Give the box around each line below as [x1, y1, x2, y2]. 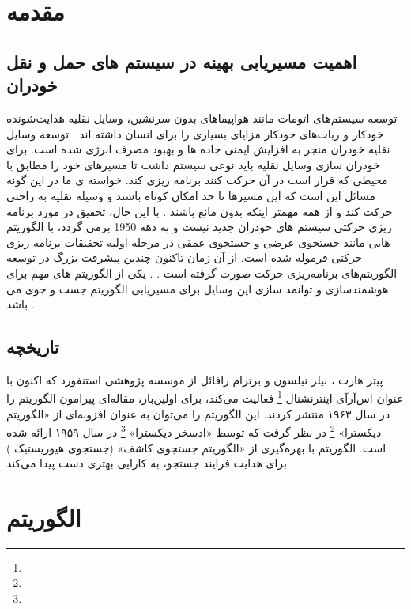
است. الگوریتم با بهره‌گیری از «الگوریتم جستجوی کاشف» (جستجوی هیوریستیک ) [6, 439, 386, 456]
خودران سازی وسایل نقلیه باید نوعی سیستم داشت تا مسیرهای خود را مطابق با [6, 156, 380, 172]
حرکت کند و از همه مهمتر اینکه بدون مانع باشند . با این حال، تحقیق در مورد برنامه [6, 202, 393, 219]
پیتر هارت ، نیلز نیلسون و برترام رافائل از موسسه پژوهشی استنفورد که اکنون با [6, 371, 383, 388]
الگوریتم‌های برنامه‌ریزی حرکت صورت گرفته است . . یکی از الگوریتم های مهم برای [6, 264, 398, 281]
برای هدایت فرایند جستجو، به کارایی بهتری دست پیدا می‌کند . [6, 455, 294, 471]
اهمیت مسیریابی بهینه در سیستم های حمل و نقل [6, 49, 357, 74]
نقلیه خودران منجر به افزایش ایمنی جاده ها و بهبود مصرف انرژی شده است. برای [6, 141, 390, 157]
